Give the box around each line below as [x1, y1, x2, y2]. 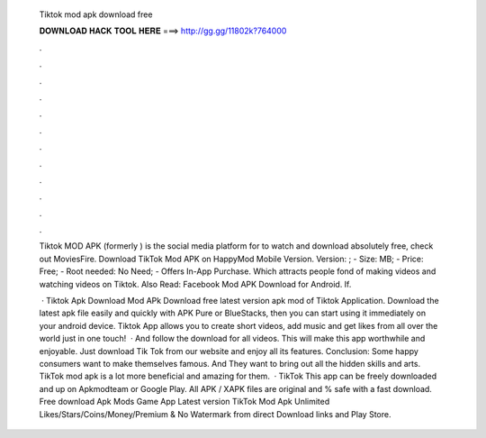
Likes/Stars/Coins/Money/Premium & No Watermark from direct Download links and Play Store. [39, 408, 391, 419]
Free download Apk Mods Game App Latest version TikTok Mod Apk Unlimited [39, 397, 330, 407]
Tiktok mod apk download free [39, 9, 153, 20]
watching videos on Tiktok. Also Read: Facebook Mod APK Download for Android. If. [39, 278, 352, 289]
